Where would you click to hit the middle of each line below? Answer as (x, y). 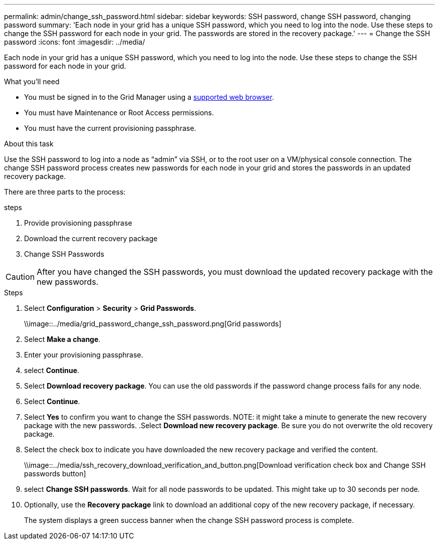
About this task (29, 144)
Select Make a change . (62, 339)
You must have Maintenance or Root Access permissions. (119, 113)
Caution (20, 277)
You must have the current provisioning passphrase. (110, 128)
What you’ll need (32, 81)
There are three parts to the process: (65, 192)
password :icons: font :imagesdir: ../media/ (75, 42)
